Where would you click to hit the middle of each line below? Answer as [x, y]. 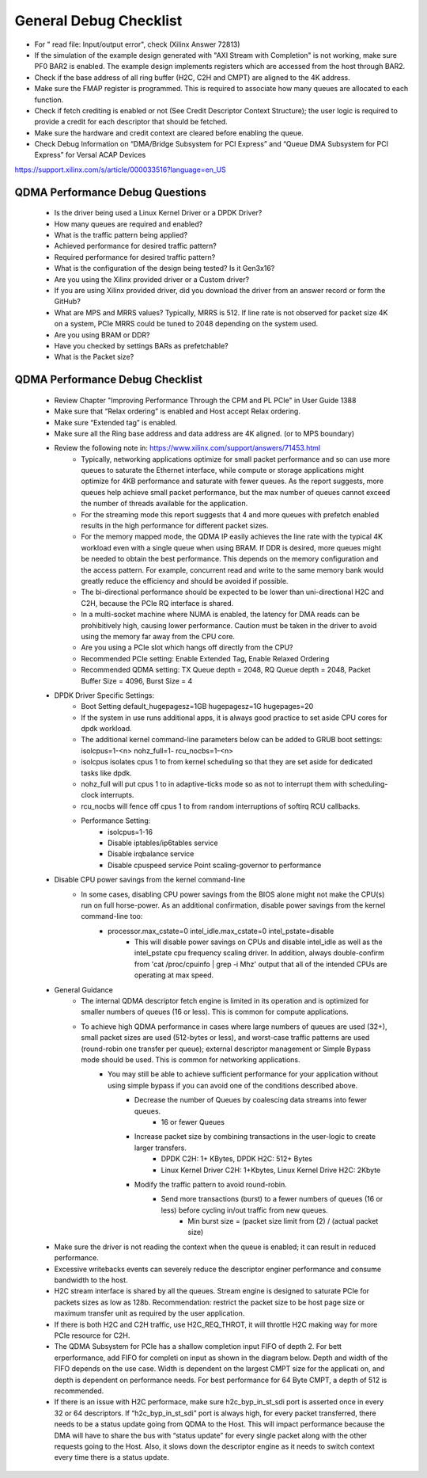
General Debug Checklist [98, 21]
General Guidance [84, 989]
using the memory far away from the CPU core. [158, 636]
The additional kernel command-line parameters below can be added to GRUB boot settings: [232, 740]
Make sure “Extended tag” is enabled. [116, 422]
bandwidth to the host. [91, 1280]
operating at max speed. [174, 975]
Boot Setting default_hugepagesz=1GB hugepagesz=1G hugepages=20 [197, 707]
